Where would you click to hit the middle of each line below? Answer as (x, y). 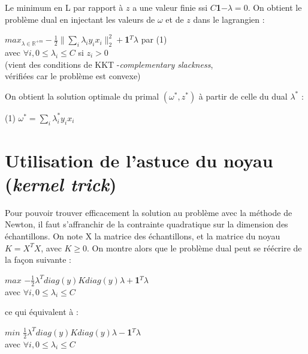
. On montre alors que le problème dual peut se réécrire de (194, 247)
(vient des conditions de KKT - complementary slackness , (109, 64)
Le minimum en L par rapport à (64, 7)
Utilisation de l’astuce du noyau (139, 160)
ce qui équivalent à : (42, 312)
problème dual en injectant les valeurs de (80, 19)
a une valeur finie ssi (170, 7)
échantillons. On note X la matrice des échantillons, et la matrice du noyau (143, 236)
